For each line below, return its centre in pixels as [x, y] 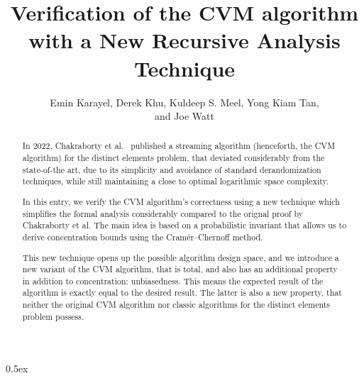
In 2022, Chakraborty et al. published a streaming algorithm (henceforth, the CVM [179, 146]
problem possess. [53, 316]
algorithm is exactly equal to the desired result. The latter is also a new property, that [182, 293]
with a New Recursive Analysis [184, 40]
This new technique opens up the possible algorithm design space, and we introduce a [181, 257]
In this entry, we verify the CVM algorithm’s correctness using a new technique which [181, 201]
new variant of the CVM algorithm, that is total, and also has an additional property [180, 269]
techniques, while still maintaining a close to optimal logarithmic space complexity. [176, 181]
